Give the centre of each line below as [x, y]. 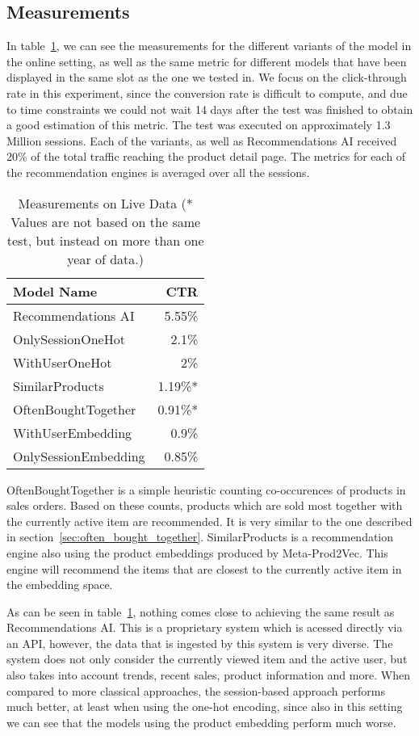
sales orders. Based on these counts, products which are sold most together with [205, 505]
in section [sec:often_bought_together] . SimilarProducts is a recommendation [200, 537]
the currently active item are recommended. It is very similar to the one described [209, 521]
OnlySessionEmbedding [79, 456]
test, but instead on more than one [105, 240]
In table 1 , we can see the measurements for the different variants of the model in [209, 46]
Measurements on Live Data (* [105, 203]
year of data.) [106, 259]
